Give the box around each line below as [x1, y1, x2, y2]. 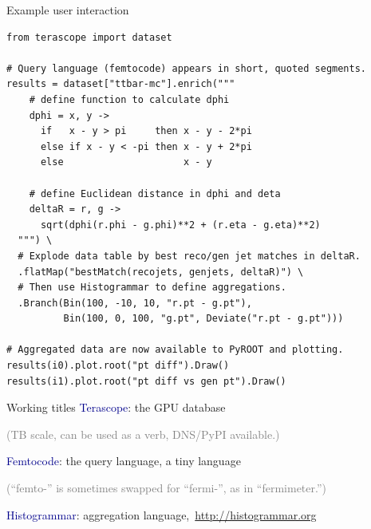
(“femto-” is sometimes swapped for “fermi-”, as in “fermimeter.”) [6, 480, 327, 496]
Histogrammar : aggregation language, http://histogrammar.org [6, 506, 317, 523]
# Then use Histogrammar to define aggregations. [18, 282, 286, 294]
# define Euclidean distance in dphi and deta [29, 188, 281, 199]
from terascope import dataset [6, 31, 172, 43]
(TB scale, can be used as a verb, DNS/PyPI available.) [6, 425, 280, 442]
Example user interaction [6, 2, 129, 18]
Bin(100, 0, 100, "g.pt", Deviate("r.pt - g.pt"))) [63, 313, 344, 325]
